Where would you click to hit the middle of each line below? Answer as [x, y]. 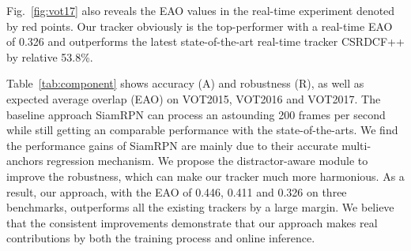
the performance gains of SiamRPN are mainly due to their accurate [172, 145]
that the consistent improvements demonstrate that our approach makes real [192, 222]
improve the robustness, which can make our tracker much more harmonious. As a [205, 176]
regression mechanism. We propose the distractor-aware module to [207, 161]
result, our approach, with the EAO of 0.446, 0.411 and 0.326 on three [177, 191]
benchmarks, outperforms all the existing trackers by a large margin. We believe [200, 207]
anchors [25, 161]
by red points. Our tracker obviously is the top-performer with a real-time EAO [200, 26]
